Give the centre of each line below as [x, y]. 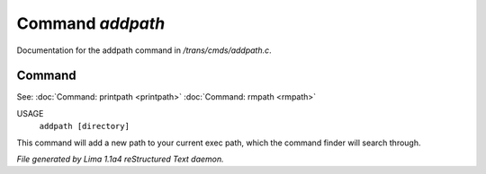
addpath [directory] [85, 126]
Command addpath [91, 23]
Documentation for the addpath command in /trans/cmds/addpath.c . [144, 50]
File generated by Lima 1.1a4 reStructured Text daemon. [120, 159]
